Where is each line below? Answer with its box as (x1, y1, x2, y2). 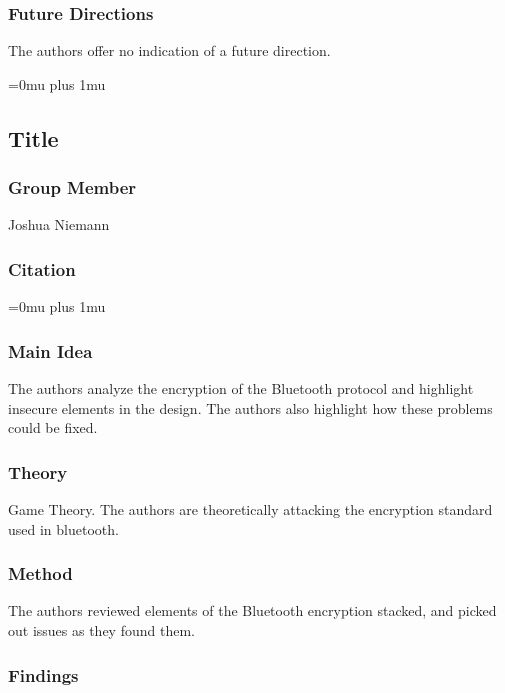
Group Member (8, 175, 137, 200)
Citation (8, 256, 76, 281)
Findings (8, 662, 79, 687)
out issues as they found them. (8, 620, 195, 641)
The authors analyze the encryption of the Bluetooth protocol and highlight (8, 378, 474, 399)
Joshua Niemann (8, 214, 110, 235)
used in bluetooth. (8, 518, 119, 539)
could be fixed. (8, 417, 98, 438)
